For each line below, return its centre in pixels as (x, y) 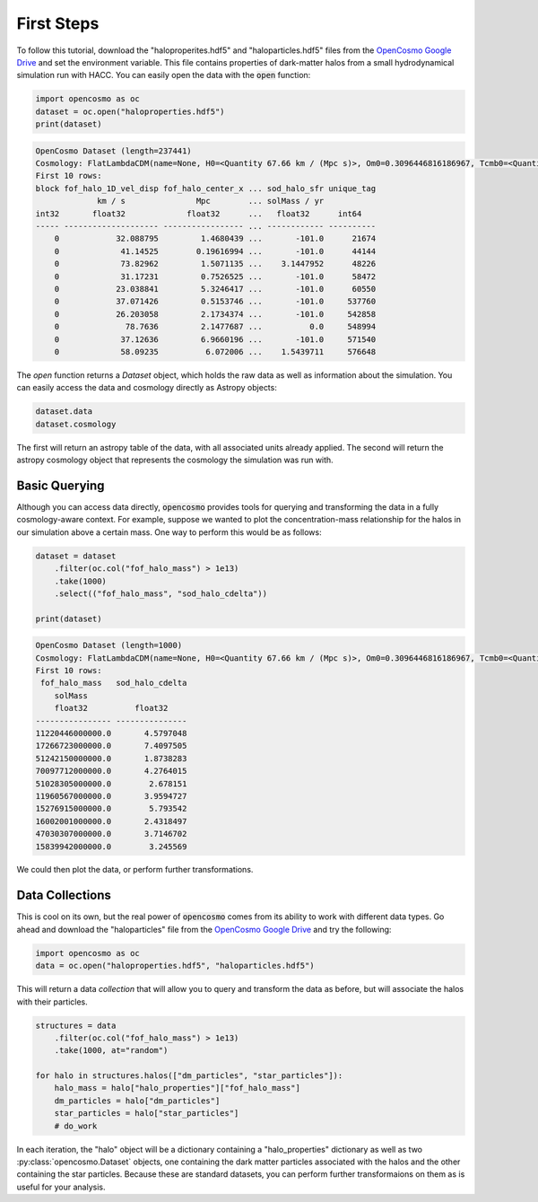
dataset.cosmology (76, 424)
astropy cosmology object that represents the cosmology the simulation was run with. (175, 460)
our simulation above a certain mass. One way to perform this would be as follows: (169, 532)
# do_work (76, 1126)
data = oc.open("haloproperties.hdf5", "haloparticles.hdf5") (175, 966)
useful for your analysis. (61, 1187)
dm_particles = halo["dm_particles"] (137, 1101)
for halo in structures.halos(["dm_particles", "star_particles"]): (189, 1076)
